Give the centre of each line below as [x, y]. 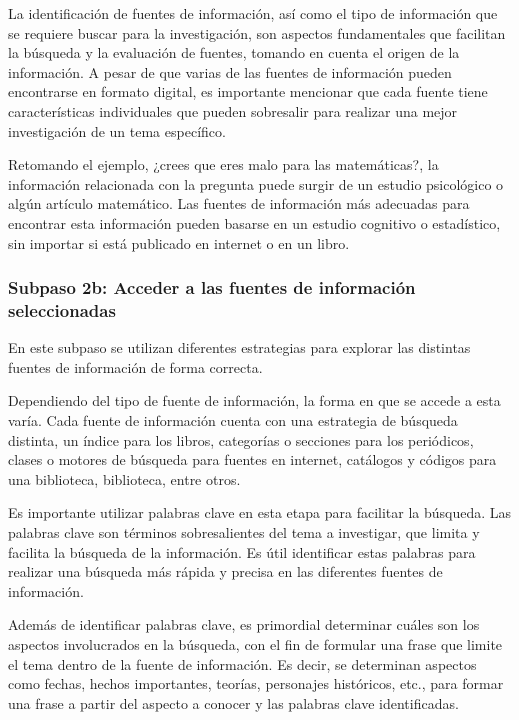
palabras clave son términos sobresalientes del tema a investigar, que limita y [244, 532]
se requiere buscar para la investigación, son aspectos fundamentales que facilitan [257, 32]
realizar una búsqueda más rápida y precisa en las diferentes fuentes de [225, 571]
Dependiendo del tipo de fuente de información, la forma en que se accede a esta [254, 400]
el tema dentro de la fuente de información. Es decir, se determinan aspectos [242, 663]
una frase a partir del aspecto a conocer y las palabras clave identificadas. [233, 702]
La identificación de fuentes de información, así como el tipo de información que [253, 13]
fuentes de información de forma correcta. [135, 366]
